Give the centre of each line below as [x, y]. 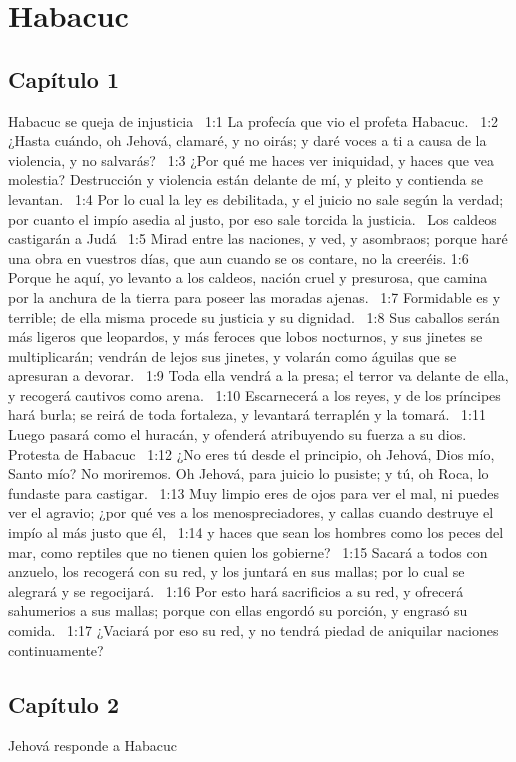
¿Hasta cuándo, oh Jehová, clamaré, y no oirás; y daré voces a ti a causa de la [247, 140]
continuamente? [56, 649]
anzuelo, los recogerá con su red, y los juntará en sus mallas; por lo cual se [236, 571]
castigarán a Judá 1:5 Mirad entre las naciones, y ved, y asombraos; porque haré [258, 238]
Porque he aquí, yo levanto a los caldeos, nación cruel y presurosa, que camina [248, 277]
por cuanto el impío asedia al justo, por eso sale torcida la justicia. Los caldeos [252, 218]
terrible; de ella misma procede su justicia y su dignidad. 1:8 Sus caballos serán [254, 316]
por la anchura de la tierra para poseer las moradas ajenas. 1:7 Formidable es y [254, 296]
